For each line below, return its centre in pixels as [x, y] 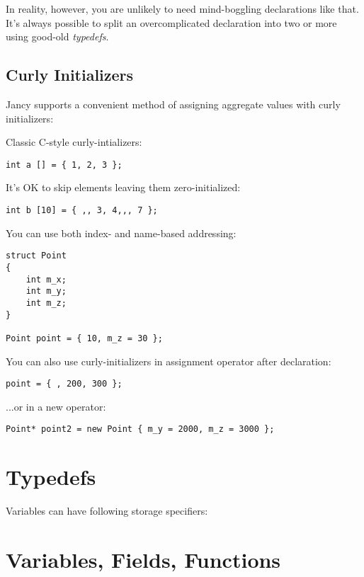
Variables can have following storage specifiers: [107, 511]
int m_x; [46, 279]
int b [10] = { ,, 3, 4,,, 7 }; [82, 211]
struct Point [36, 256]
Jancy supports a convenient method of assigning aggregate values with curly [173, 104]
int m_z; [46, 303]
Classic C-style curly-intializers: [74, 142]
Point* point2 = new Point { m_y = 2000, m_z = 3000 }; [140, 429]
